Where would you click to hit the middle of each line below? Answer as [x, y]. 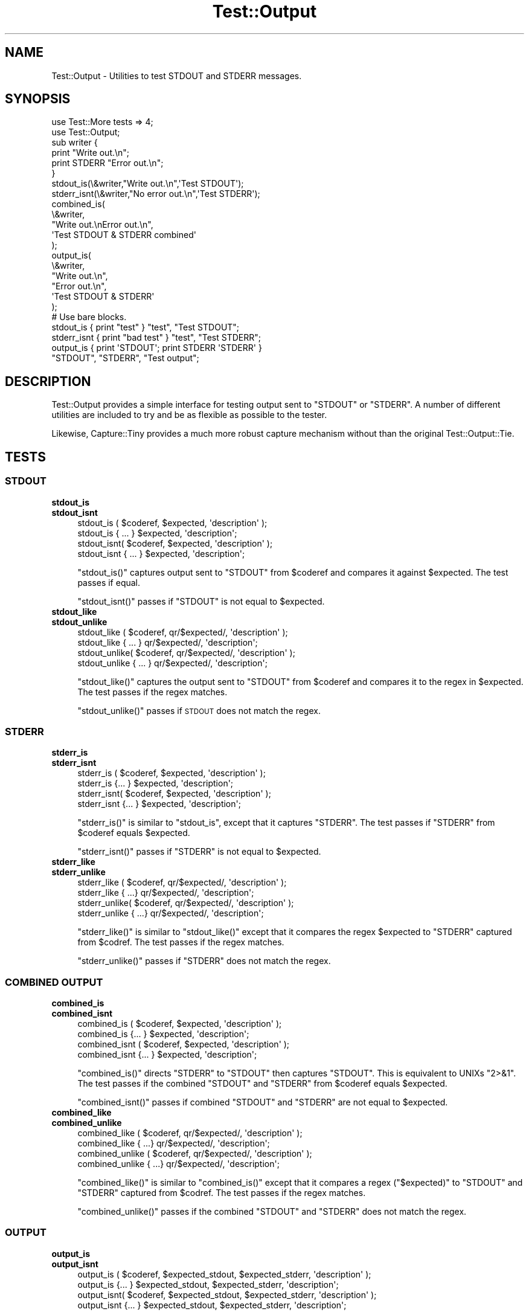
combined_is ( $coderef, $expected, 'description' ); [180, 1024]
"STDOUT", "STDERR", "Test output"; [125, 358]
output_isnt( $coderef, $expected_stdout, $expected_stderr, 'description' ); [227, 1294]
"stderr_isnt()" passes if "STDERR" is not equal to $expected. [199, 852]
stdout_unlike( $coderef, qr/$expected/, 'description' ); [186, 652]
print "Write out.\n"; [91, 153]
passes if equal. [109, 582]
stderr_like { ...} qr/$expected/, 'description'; [166, 893]
